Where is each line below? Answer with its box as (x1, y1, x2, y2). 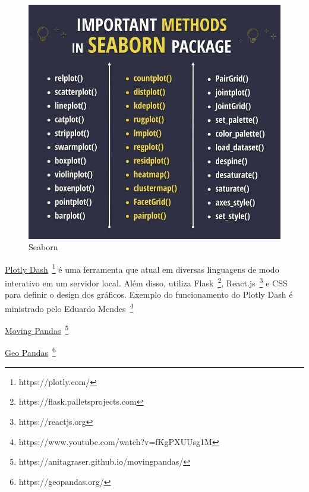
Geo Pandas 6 (5, 345, 56, 359)
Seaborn (29, 241, 58, 253)
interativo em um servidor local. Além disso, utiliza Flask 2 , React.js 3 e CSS (5, 275, 288, 289)
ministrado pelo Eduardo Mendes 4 (5, 300, 134, 314)
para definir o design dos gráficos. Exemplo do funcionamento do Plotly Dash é (5, 288, 293, 301)
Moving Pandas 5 (5, 323, 69, 336)
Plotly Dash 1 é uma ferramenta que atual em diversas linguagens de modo (5, 261, 279, 275)
